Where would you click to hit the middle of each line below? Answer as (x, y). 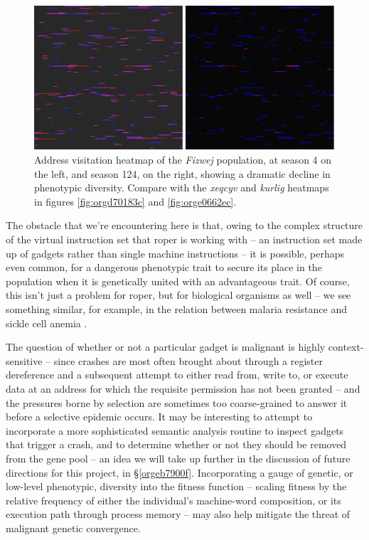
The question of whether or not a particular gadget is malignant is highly (166, 347)
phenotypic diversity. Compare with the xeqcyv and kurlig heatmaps (182, 187)
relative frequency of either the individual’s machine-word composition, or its (173, 500)
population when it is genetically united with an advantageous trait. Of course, (178, 281)
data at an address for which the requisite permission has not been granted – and (183, 388)
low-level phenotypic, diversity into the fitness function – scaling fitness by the (176, 486)
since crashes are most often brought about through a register (188, 360)
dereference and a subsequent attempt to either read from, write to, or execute (177, 375)
